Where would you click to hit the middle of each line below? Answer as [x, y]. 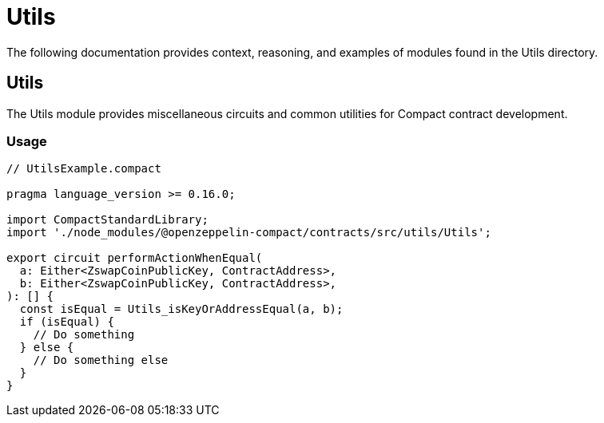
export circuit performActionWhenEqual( [135, 258]
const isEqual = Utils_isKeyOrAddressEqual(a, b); [181, 309]
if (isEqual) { [67, 322]
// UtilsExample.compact [84, 169]
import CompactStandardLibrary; [107, 220]
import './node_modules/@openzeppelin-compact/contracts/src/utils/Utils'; [249, 233]
